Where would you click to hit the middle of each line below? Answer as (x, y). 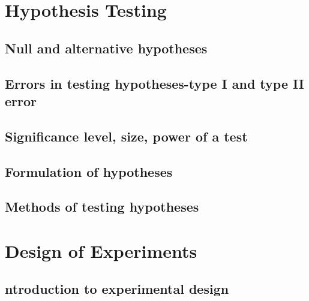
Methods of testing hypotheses (102, 207)
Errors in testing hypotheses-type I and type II (154, 83)
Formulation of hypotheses (89, 171)
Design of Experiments (101, 250)
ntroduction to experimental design (117, 289)
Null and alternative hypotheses (106, 48)
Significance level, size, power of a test (126, 136)
